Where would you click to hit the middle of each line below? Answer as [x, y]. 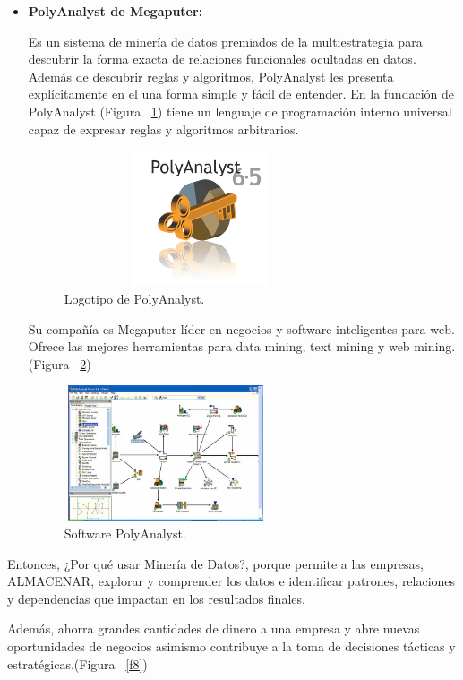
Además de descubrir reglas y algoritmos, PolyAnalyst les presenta [211, 76]
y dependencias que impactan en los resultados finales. [156, 598]
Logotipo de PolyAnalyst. [134, 298]
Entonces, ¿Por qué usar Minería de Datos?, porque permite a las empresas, [215, 563]
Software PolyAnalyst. [125, 534]
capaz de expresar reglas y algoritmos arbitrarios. [163, 129]
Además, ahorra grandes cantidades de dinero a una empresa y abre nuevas [214, 628]
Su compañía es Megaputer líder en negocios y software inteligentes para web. [241, 328]
